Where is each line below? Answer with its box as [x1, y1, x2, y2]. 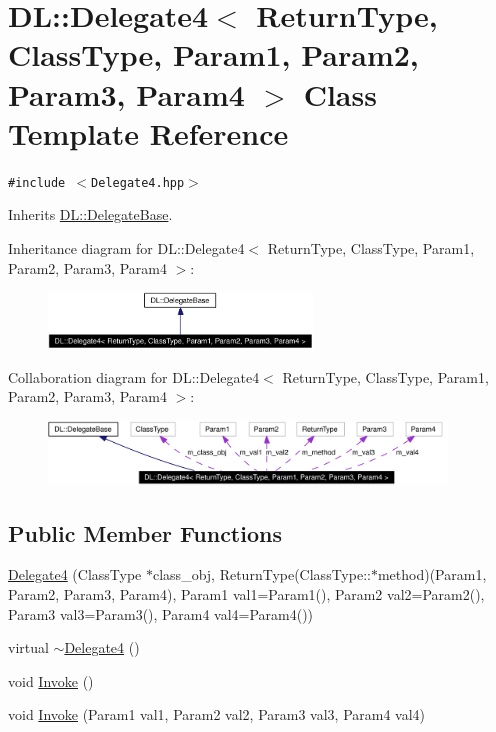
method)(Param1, [377, 564, 487, 585]
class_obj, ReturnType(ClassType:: [153, 564, 371, 585]
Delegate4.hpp [91, 175, 185, 190]
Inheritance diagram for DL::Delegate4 [8, 237, 245, 258]
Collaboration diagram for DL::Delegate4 [8, 366, 260, 387]
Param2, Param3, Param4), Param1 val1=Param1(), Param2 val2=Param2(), [8, 583, 485, 604]
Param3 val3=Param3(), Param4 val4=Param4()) [8, 603, 314, 624]
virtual [8, 637, 49, 658]
